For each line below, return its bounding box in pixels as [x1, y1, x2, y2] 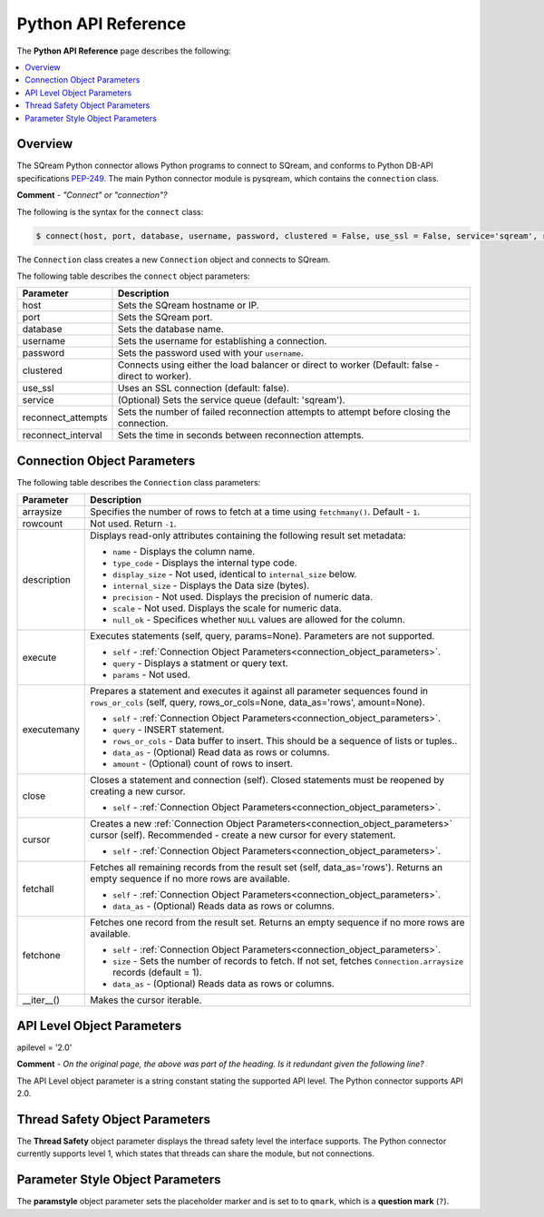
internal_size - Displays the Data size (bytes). [112, 579, 310, 592]
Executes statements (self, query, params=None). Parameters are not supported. [90, 630, 435, 643]
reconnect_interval [22, 429, 102, 442]
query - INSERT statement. [112, 723, 225, 736]
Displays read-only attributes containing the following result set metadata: [90, 529, 406, 542]
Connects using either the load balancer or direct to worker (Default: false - [117, 358, 440, 371]
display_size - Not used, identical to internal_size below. [112, 568, 357, 581]
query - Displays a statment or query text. [112, 657, 289, 670]
